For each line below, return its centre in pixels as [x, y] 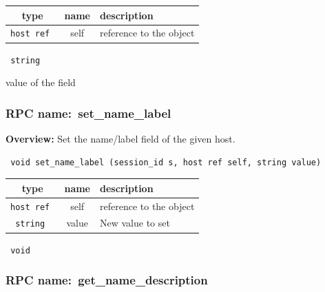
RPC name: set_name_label [88, 113]
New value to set [135, 223]
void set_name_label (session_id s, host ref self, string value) [166, 162]
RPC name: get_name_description [107, 280]
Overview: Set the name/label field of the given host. [120, 138]
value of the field [41, 82]
